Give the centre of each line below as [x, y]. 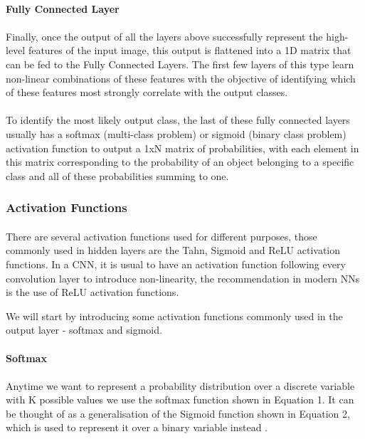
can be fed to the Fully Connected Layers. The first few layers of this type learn [180, 64]
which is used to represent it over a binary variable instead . [137, 427]
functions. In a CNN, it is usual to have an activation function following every [176, 264]
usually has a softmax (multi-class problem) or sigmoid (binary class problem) [176, 133]
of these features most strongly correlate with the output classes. [147, 92]
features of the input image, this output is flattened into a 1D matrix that [190, 50]
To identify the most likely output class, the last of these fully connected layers [178, 120]
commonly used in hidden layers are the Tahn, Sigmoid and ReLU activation [173, 250]
